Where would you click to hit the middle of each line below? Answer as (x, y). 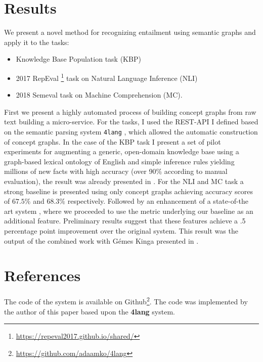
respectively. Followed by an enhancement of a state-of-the (158, 201)
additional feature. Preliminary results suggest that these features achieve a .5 (125, 221)
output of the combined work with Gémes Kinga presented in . (101, 240)
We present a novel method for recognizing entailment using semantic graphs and (130, 32)
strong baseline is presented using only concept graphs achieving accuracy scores (128, 191)
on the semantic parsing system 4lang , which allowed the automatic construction (131, 131)
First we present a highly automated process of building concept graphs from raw (130, 111)
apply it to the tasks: (37, 42)
